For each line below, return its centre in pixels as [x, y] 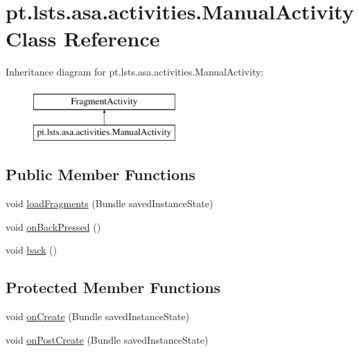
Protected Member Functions [113, 287]
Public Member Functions [100, 174]
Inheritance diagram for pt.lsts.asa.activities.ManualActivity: [135, 72]
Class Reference [83, 38]
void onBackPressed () [53, 226]
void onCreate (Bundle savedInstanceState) [98, 316]
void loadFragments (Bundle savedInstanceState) [110, 203]
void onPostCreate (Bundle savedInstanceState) [107, 339]
